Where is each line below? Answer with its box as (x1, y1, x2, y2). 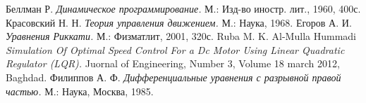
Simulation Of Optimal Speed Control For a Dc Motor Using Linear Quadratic (6, 42, 345, 57)
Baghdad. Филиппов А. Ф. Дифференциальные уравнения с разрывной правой (6, 69, 341, 84)
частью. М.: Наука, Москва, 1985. (6, 83, 154, 98)
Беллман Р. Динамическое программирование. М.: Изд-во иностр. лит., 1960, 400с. (6, 1, 361, 15)
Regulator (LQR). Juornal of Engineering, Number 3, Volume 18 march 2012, (6, 56, 340, 71)
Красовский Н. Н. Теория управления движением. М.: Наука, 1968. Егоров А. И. (6, 15, 352, 29)
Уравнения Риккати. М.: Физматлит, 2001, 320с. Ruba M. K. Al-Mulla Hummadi (6, 29, 356, 43)
